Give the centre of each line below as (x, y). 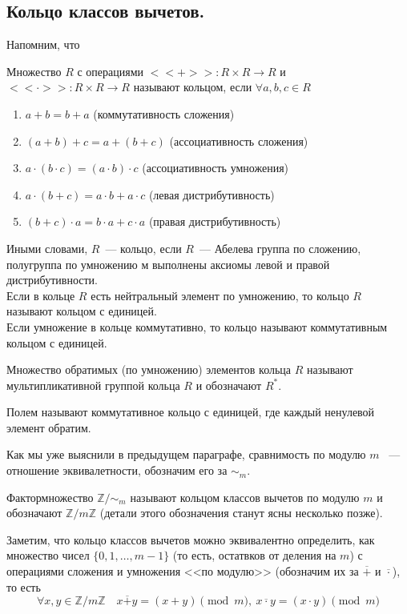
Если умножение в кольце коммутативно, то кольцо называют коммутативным (197, 326)
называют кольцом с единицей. (82, 311)
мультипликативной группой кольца (93, 385)
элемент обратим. (49, 427)
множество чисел (48, 555)
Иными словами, (47, 248)
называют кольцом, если (193, 87)
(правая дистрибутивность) (215, 221)
